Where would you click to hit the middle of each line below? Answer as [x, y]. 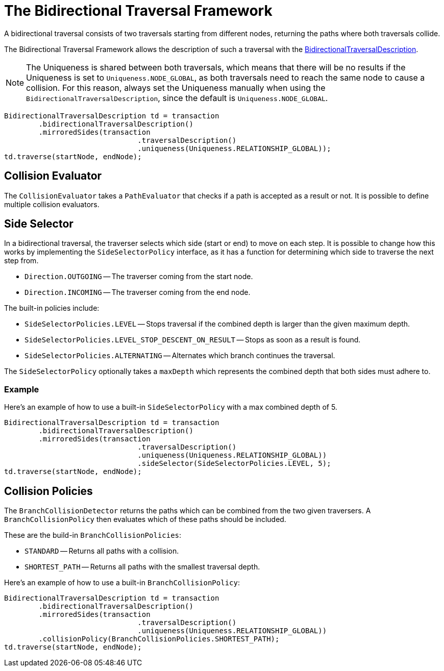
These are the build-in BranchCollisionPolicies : [93, 535]
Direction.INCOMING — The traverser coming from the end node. [138, 292]
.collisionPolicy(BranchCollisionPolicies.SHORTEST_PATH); [159, 639]
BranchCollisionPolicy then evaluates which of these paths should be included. [145, 519]
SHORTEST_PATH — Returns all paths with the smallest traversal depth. [142, 567]
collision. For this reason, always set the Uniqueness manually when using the [176, 88]
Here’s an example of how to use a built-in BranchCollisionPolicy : [122, 583]
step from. [21, 261]
